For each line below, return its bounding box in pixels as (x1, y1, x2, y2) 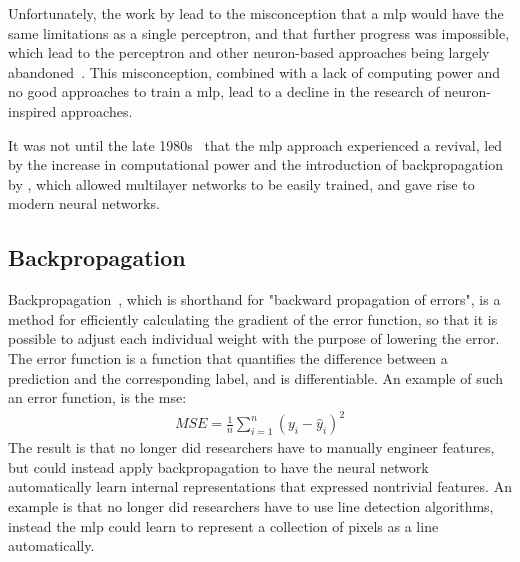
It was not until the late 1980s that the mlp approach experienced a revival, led (8, 134, 503, 155)
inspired (8, 100, 57, 121)
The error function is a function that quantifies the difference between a (8, 347, 448, 368)
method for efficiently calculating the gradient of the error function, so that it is (8, 308, 498, 329)
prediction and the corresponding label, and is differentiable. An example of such (8, 367, 504, 388)
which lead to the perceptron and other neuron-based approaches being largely (8, 42, 490, 63)
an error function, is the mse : (8, 387, 187, 408)
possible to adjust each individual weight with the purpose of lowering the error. (8, 328, 500, 349)
